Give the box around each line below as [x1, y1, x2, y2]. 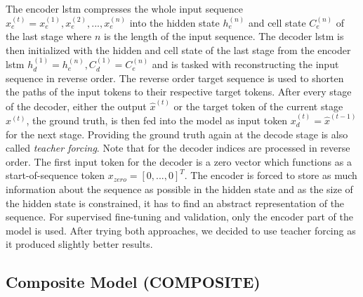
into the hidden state [129, 15, 220, 29]
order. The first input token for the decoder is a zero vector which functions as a [6, 154, 352, 169]
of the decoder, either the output [6, 98, 147, 113]
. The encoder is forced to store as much [184, 168, 357, 183]
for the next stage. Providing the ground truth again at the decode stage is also [6, 126, 348, 141]
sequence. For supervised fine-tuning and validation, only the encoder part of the [6, 209, 353, 224]
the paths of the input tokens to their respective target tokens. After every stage [6, 84, 352, 99]
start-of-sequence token [6, 168, 105, 183]
